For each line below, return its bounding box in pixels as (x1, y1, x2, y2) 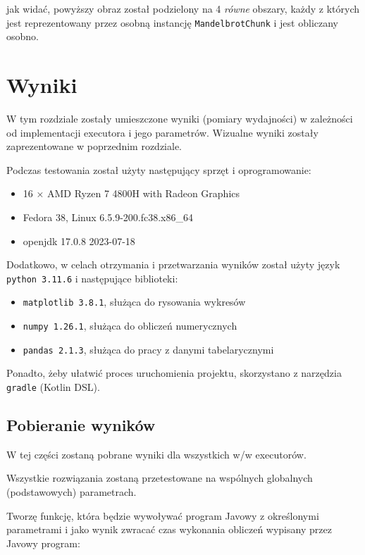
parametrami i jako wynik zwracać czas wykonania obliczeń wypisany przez (6, 522, 332, 537)
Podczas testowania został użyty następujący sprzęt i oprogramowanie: (6, 162, 311, 177)
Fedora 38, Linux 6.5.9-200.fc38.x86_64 (23, 209, 193, 224)
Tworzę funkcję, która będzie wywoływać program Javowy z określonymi (6, 508, 319, 523)
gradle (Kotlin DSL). (6, 379, 100, 394)
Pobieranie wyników (6, 413, 156, 435)
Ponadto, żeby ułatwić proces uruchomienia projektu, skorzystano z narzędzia (6, 366, 342, 380)
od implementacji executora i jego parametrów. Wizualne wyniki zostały (6, 125, 318, 139)
